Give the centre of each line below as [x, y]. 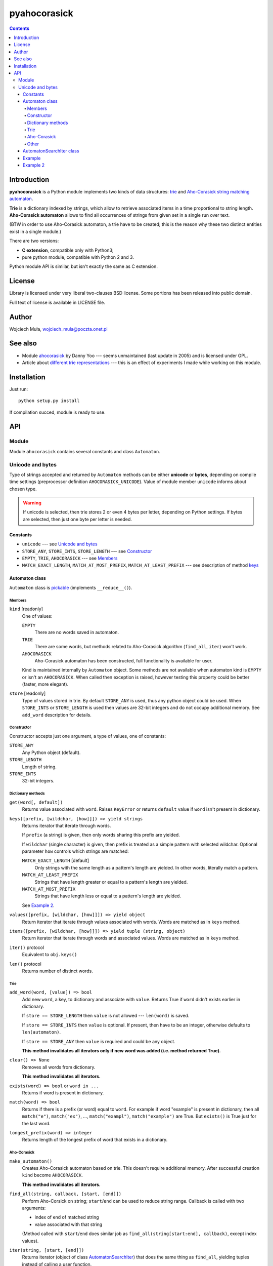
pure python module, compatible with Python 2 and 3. [78, 257]
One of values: [37, 616]
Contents [19, 28]
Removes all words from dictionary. [59, 1067]
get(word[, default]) [36, 802]
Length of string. [39, 767]
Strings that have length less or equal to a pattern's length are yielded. [108, 896]
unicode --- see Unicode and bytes [60, 544]
